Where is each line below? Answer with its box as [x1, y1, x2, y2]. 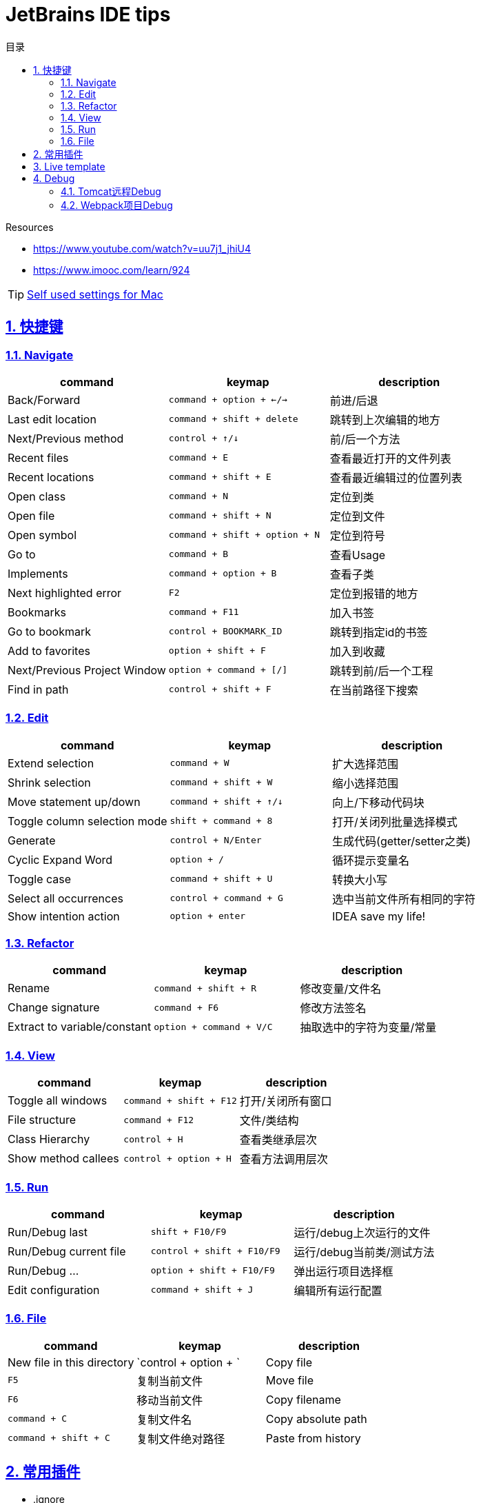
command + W [170, 758, 229, 769]
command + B [168, 549, 228, 560]
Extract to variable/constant [8, 1020, 152, 1034]
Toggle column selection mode [8, 814, 167, 828]
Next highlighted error [8, 585, 122, 600]
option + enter [170, 911, 246, 922]
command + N [168, 491, 228, 502]
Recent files [8, 450, 69, 465]
